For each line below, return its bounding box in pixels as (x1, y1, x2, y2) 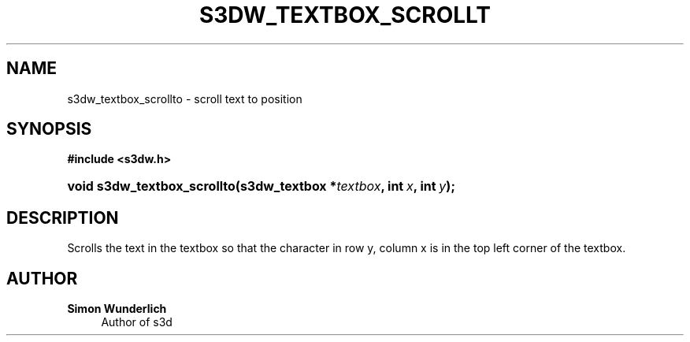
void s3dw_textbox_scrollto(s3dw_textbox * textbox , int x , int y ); (67, 178, 455, 195)
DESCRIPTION (6, 207, 119, 228)
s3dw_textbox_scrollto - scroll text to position (67, 91, 302, 106)
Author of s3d (101, 315, 172, 329)
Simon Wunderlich (67, 302, 167, 316)
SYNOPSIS (6, 119, 92, 139)
